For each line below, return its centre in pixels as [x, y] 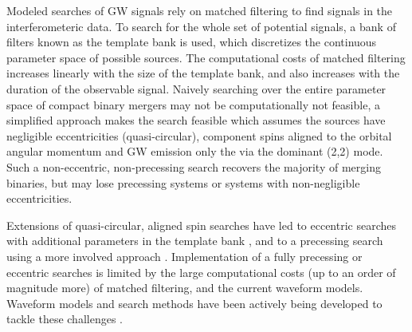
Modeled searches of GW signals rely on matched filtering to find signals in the [200, 10]
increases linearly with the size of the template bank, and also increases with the [203, 73]
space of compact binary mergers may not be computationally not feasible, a [193, 104]
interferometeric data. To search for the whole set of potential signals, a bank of [201, 26]
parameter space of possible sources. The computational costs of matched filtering [206, 57]
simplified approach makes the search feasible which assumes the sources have [196, 120]
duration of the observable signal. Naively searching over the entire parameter [196, 88]
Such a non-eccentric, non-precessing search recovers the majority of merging [194, 166]
